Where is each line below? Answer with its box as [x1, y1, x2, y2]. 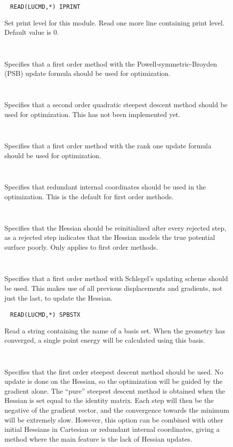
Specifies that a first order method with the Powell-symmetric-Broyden [4, 58, 217, 69]
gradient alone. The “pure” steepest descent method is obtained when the [4, 385, 225, 396]
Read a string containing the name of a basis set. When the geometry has [4, 325, 225, 335]
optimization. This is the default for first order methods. [4, 191, 174, 201]
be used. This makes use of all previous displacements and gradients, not [4, 282, 223, 293]
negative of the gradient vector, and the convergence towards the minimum [4, 404, 230, 415]
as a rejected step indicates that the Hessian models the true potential [4, 232, 215, 242]
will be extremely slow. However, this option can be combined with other [4, 414, 224, 424]
